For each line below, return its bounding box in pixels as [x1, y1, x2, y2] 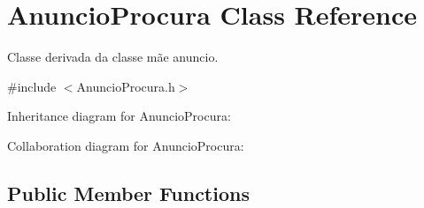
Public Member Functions [7, 179, 250, 206]
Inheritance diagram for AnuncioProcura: [7, 107, 231, 125]
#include [7, 77, 57, 95]
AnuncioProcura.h [76, 77, 175, 95]
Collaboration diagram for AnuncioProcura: [7, 136, 244, 154]
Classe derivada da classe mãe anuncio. [7, 48, 219, 66]
